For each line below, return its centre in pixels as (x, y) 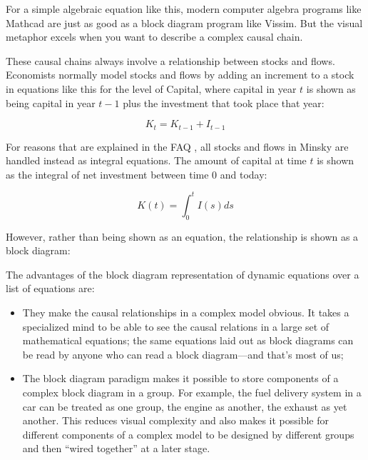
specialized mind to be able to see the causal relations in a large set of (176, 326)
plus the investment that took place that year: (224, 102)
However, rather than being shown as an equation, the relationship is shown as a (182, 236)
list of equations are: (50, 288)
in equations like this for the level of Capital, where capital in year (151, 88)
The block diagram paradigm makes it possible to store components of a (180, 378)
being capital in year (51, 102)
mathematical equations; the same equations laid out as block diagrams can (188, 340)
